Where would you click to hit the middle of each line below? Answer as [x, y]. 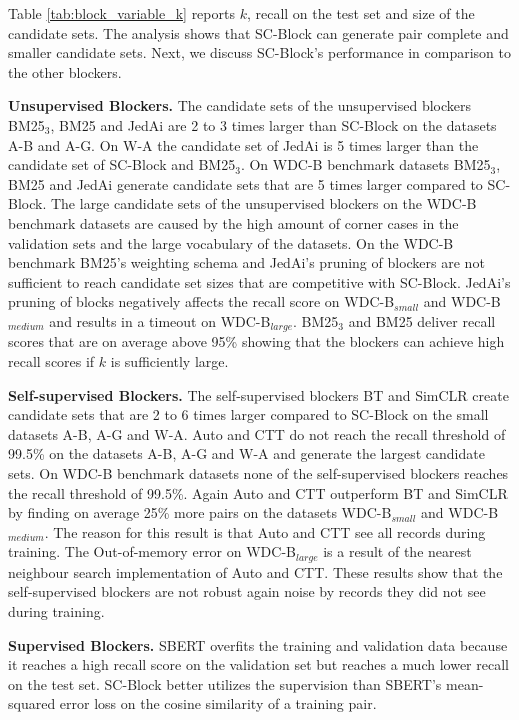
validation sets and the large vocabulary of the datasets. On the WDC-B [231, 242]
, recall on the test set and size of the [360, 13]
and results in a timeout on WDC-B [160, 320]
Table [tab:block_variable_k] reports [121, 13]
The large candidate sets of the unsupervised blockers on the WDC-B [263, 203]
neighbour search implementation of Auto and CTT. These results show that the [255, 571]
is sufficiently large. [169, 360]
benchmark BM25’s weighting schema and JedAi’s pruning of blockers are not [246, 262]
